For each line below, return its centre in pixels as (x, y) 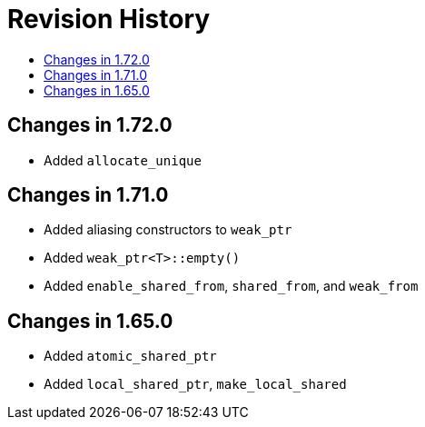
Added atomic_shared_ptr (130, 356)
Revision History (109, 19)
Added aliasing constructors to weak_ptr (168, 230)
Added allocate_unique (123, 160)
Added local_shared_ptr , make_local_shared (195, 384)
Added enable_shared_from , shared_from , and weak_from (231, 286)
